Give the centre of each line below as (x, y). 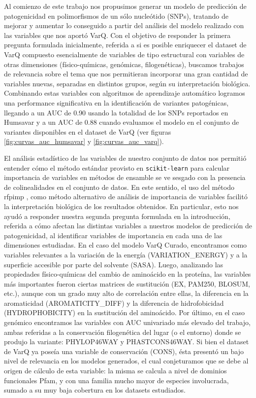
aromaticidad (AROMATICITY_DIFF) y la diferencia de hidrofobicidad (114, 303)
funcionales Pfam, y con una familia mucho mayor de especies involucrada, (116, 380)
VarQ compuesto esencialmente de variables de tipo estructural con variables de (124, 54)
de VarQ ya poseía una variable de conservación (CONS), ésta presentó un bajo (124, 351)
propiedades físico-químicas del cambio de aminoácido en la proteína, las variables (128, 274)
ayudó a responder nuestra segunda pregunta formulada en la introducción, (117, 216)
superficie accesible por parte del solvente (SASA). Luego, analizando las (114, 264)
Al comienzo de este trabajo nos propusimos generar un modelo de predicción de (125, 6)
